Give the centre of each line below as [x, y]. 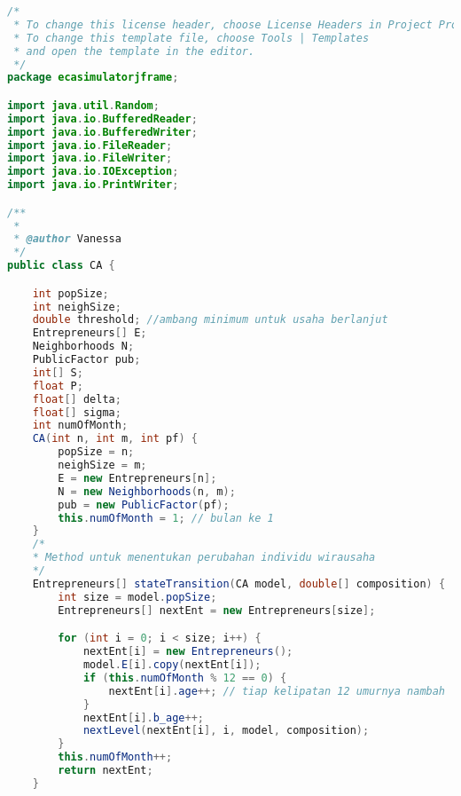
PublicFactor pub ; [86, 360]
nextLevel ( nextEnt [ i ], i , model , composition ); [226, 731]
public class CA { [61, 266]
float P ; [58, 386]
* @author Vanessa [67, 239]
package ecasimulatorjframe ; [93, 78]
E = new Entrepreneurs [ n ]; [137, 478]
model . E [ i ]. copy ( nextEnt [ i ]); [172, 665]
